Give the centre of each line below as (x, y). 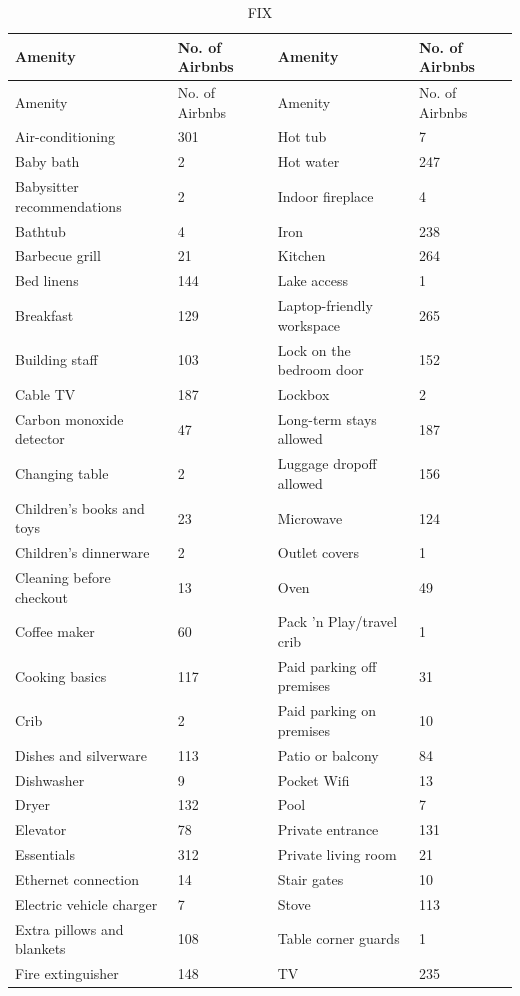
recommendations (68, 205)
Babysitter (47, 186)
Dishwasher (50, 779)
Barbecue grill (58, 255)
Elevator (41, 829)
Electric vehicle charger (86, 903)
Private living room (337, 854)
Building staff (56, 359)
